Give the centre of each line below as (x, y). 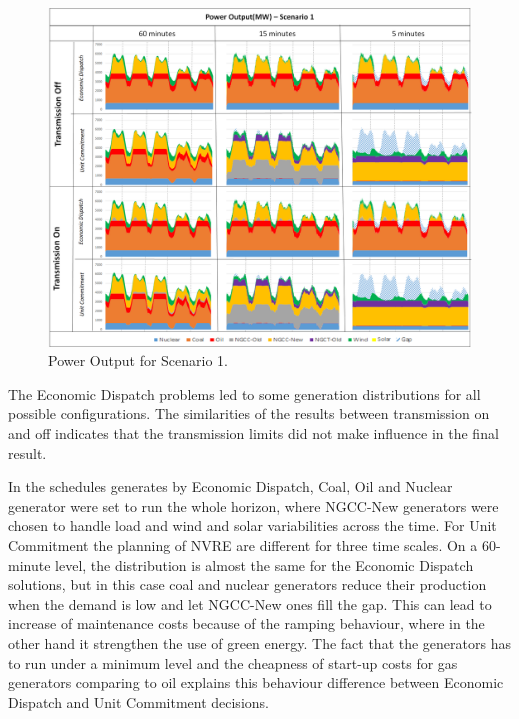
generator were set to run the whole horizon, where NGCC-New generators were (253, 505)
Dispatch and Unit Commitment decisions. (138, 701)
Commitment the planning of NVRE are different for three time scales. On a (243, 545)
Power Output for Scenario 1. (138, 360)
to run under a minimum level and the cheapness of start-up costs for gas (233, 662)
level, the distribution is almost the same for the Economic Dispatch (264, 564)
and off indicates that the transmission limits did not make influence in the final (253, 433)
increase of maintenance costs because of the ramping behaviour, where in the (246, 623)
